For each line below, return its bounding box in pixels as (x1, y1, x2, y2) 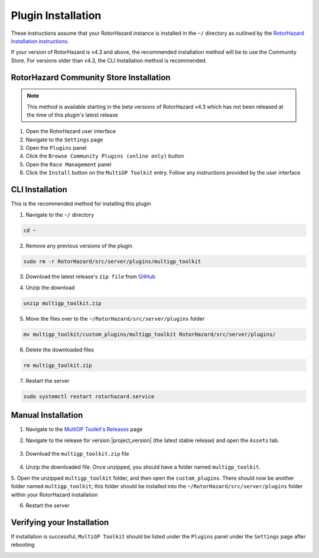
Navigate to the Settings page (25, 136, 103, 143)
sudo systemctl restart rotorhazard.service (23, 393, 155, 399)
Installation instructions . (11, 37, 69, 44)
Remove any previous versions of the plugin (25, 242, 133, 249)
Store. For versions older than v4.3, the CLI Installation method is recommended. (11, 57, 207, 64)
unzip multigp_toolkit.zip (23, 299, 102, 307)
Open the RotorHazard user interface (25, 128, 116, 135)
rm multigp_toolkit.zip (23, 362, 93, 369)
